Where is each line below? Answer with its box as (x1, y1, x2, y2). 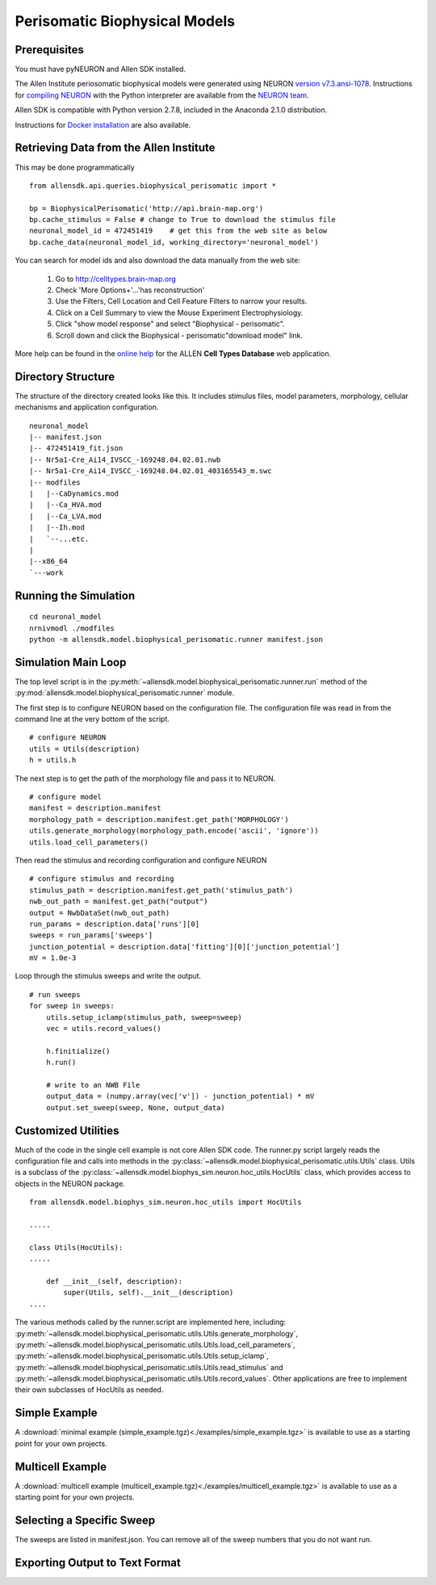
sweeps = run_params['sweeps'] (29, 931, 153, 940)
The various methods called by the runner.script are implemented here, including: (15, 1317, 287, 1327)
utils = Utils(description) (29, 744, 140, 753)
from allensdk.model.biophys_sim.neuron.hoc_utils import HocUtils (29, 1197, 302, 1207)
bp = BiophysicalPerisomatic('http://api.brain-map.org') (29, 203, 264, 213)
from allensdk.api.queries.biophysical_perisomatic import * (29, 181, 276, 190)
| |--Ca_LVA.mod (29, 511, 103, 521)
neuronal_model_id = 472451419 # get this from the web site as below (29, 226, 328, 236)
